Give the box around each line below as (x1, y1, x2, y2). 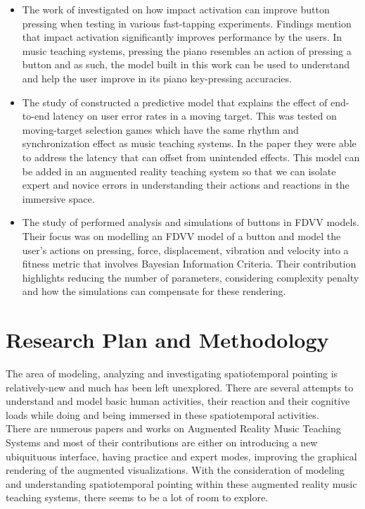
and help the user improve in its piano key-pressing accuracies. (22, 70, 292, 85)
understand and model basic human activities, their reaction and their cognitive (6, 394, 350, 408)
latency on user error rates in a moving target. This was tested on (53, 108, 337, 123)
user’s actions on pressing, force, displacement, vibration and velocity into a (22, 242, 349, 257)
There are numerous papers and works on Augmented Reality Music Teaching (6, 421, 341, 436)
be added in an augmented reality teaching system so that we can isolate (22, 163, 336, 178)
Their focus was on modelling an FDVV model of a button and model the (22, 228, 341, 243)
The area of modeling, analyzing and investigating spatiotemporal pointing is (6, 366, 338, 380)
